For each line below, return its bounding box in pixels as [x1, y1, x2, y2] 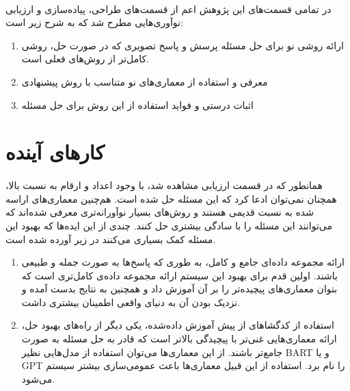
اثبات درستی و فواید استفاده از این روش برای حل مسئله [21, 97, 254, 112]
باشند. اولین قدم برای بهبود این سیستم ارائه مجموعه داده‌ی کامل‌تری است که [21, 268, 338, 282]
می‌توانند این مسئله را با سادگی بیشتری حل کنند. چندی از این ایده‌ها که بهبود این [5, 218, 332, 232]
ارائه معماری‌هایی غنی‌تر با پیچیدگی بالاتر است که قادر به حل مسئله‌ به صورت [21, 331, 337, 346]
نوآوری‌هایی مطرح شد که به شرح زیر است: [5, 15, 183, 29]
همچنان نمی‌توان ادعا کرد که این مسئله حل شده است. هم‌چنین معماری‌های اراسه [5, 191, 337, 205]
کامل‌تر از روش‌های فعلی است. [21, 51, 149, 66]
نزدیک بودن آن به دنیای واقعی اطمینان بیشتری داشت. [21, 294, 241, 309]
